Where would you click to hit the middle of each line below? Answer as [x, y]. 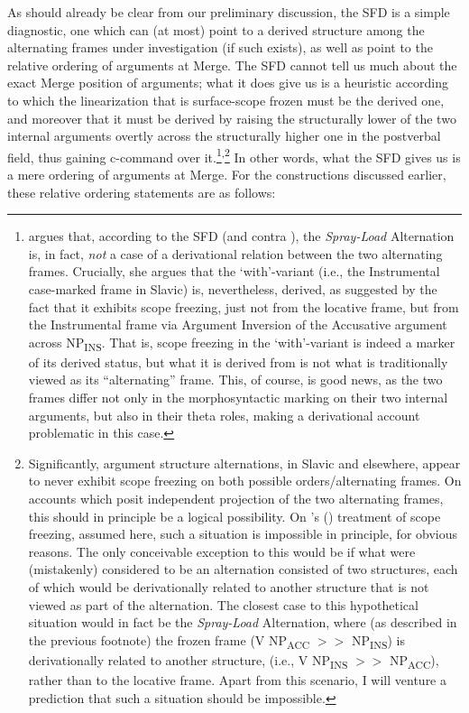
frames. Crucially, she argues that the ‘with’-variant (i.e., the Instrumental [234, 271]
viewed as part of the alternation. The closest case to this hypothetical [223, 604]
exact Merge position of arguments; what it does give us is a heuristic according [228, 83]
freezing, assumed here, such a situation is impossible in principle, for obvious [243, 534]
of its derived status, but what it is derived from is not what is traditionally [238, 361]
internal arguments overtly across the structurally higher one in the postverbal [224, 136]
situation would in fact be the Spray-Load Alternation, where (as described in [243, 622]
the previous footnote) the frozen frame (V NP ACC [169, 641]
